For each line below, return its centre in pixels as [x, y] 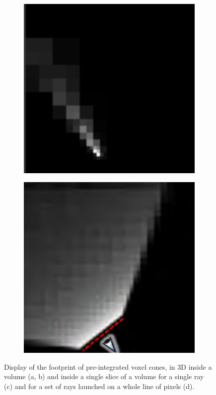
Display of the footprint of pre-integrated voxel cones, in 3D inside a [108, 366]
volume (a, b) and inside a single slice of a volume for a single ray [104, 376]
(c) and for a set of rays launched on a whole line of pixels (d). [99, 386]
